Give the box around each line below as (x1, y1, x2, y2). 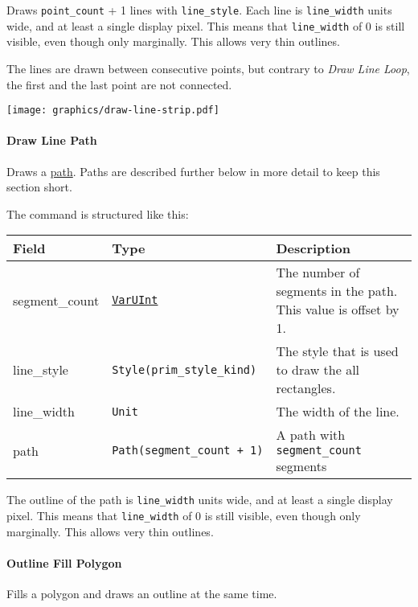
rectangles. (276, 379, 336, 398)
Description (276, 239, 351, 258)
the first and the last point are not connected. (6, 76, 232, 92)
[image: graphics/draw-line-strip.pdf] (6, 105, 219, 117)
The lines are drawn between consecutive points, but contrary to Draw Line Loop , (6, 59, 410, 76)
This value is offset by (276, 300, 400, 319)
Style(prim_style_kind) (112, 363, 257, 376)
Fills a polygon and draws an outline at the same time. (6, 585, 277, 602)
